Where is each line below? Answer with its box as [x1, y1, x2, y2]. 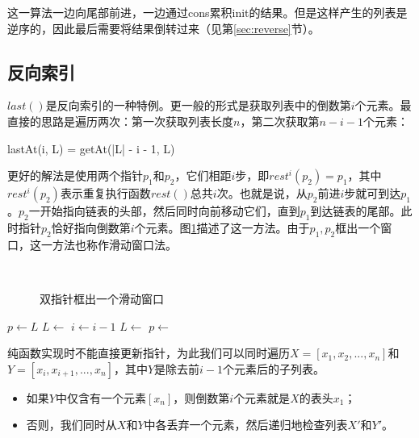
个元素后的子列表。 [223, 360, 325, 377]
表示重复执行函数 [60, 185, 151, 202]
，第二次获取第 [240, 112, 320, 129]
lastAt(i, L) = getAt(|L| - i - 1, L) [7, 140, 175, 156]
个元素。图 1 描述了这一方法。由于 [134, 219, 310, 236]
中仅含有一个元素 [55, 389, 146, 406]
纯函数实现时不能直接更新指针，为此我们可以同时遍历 [7, 344, 290, 361]
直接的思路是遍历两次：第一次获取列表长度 [7, 112, 233, 129]
